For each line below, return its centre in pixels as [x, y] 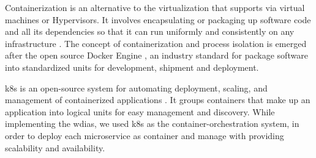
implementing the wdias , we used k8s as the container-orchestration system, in [152, 124]
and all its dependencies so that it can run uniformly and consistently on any [150, 31]
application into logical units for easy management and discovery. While [140, 111]
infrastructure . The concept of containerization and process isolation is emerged [156, 43]
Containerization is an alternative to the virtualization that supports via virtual [155, 7]
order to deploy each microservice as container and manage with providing [145, 135]
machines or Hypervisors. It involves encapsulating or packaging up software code [158, 19]
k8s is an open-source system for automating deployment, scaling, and [136, 88]
